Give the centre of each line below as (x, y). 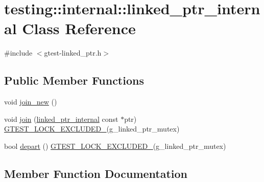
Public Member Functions (74, 80)
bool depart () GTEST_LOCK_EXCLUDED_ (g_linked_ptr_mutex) (115, 146)
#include (18, 53)
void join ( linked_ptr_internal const (61, 119)
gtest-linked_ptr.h (73, 53)
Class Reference (79, 28)
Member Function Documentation (96, 173)
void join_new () (31, 102)
